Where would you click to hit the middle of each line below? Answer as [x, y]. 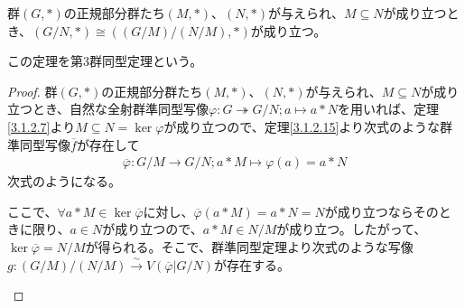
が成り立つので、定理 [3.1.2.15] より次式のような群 [308, 126]
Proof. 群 [33, 91]
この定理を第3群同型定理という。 [105, 61]
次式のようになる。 [64, 181]
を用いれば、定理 [389, 109]
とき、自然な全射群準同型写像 [121, 109]
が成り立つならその [381, 211]
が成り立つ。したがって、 [352, 229]
